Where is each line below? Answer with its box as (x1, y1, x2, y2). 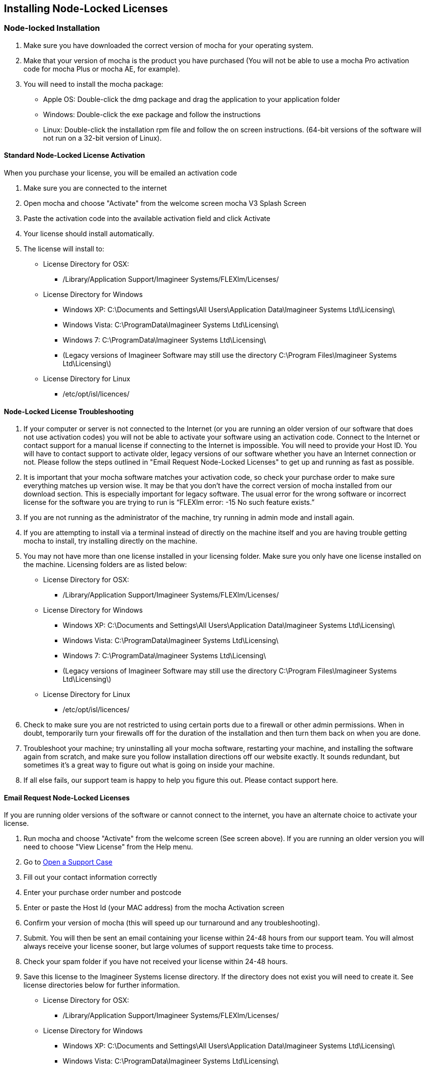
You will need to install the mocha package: (24, 79, 164, 88)
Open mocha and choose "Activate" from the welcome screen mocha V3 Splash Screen (24, 199, 307, 208)
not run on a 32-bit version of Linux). (43, 133, 162, 142)
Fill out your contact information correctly (24, 873, 157, 882)
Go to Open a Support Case (24, 858, 113, 867)
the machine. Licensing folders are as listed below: (24, 560, 187, 569)
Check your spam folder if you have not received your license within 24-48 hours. (24, 957, 288, 966)
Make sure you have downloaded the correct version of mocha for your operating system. (24, 41, 313, 50)
